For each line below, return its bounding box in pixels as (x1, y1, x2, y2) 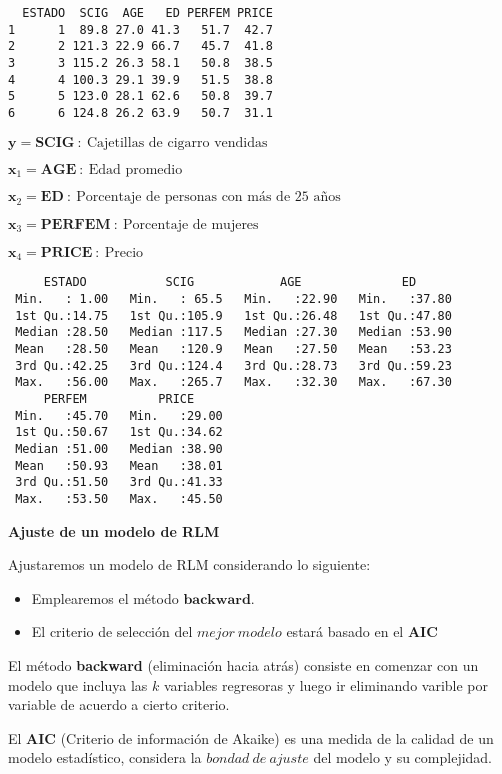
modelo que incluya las (8, 674, 148, 695)
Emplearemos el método (31, 587, 179, 608)
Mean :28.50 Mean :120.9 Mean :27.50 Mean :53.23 (15, 342, 452, 357)
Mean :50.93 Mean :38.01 (15, 458, 223, 473)
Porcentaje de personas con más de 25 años (76, 190, 341, 205)
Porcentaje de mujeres (122, 217, 259, 232)
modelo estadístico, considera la (8, 747, 202, 768)
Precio (104, 245, 144, 260)
